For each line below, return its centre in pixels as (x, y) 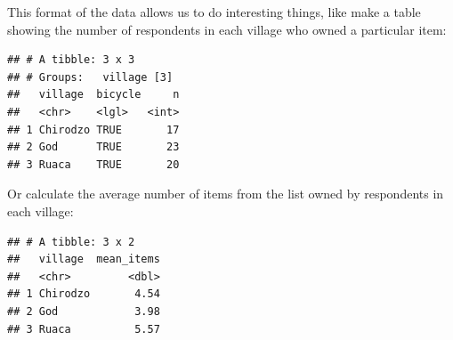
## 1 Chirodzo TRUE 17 (93, 130)
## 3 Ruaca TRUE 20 (93, 164)
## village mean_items (84, 259)
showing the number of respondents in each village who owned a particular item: (227, 29)
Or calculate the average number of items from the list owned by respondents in (226, 194)
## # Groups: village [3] (90, 77)
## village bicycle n (93, 95)
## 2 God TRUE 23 (93, 147)
